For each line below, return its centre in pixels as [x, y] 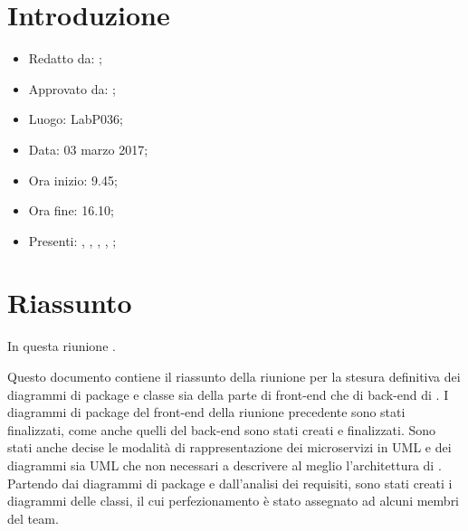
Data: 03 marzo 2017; [88, 149]
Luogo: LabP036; [76, 119]
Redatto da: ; [65, 58]
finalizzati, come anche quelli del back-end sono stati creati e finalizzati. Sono [222, 429]
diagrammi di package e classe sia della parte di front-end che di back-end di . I [228, 394]
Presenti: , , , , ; [72, 240]
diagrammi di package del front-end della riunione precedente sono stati [206, 412]
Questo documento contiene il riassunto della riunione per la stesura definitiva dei [234, 376]
